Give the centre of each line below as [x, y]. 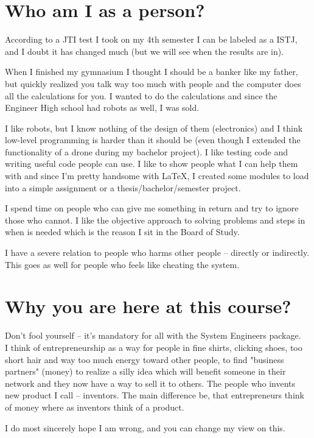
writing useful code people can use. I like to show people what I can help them [152, 164]
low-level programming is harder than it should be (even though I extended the [153, 140]
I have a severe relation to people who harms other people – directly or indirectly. [157, 253]
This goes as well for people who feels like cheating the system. [122, 264]
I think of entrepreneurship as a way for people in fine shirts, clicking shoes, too [154, 347]
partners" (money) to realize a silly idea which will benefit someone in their [145, 371]
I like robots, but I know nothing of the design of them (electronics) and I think [154, 128]
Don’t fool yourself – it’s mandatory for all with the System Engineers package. [153, 335]
